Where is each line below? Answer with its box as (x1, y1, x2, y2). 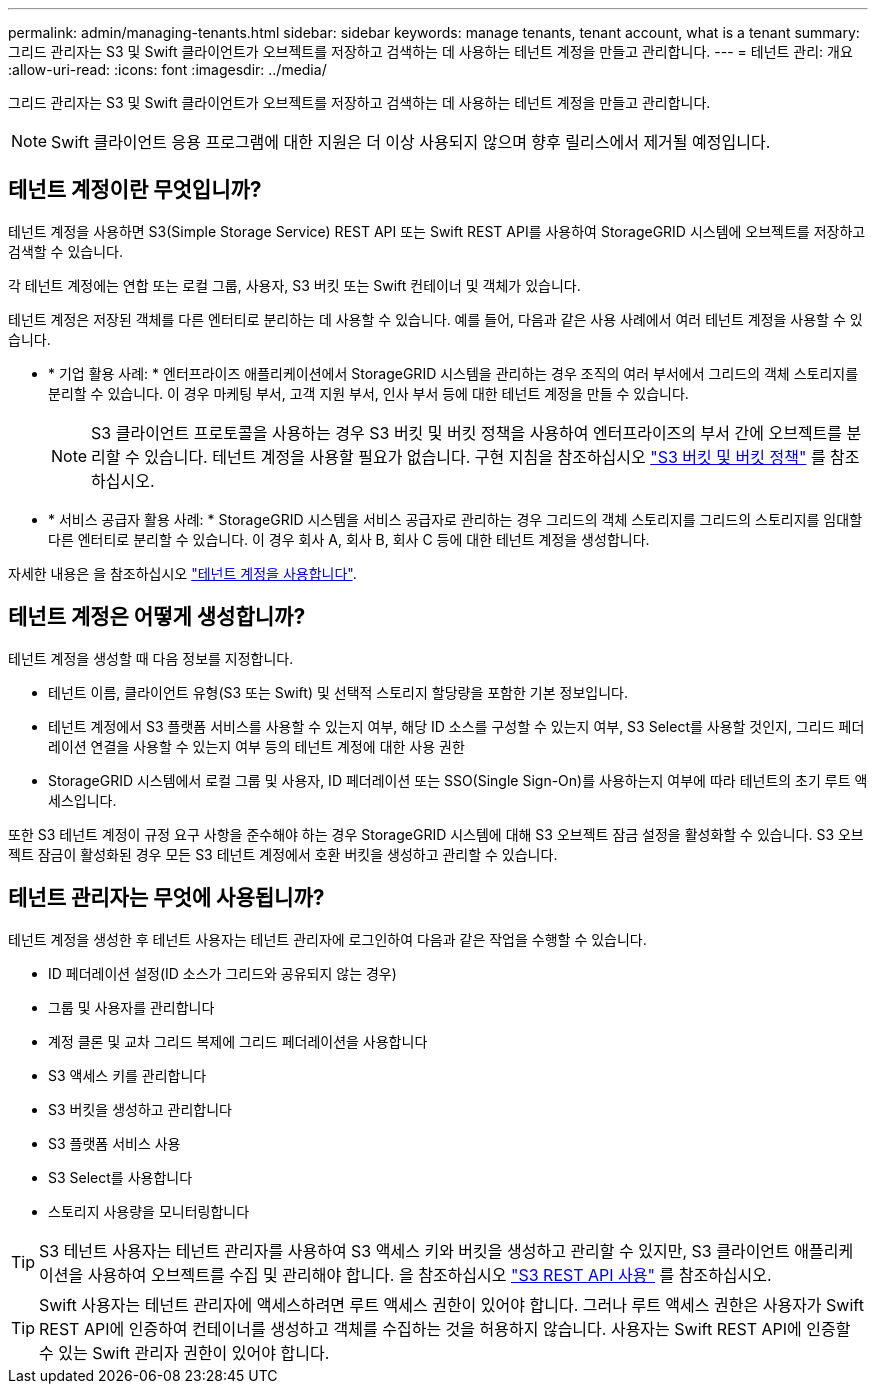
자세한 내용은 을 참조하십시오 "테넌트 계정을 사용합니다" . (8, 564, 357, 582)
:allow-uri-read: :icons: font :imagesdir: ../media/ (8, 61, 327, 78)
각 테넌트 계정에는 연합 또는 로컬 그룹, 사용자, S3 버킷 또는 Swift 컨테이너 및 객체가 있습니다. (8, 276, 581, 294)
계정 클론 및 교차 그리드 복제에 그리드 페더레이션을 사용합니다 (48, 1032, 428, 1050)
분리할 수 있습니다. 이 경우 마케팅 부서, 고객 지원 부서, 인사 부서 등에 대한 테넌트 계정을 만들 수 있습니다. (48, 384, 689, 402)
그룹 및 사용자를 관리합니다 (48, 998, 215, 1016)
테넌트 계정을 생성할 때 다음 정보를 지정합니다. (8, 649, 294, 667)
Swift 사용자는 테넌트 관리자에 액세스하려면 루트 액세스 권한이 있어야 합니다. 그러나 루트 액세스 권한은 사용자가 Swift (39, 1294, 864, 1315)
